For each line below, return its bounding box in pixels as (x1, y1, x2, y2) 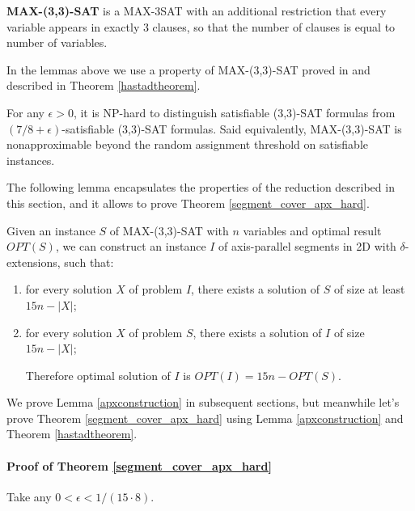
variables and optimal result (243, 222, 382, 239)
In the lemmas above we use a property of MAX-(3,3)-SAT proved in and (6, 61, 371, 78)
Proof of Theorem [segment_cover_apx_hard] (6, 457, 272, 474)
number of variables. (6, 34, 108, 51)
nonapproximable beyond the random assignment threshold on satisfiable (6, 136, 368, 153)
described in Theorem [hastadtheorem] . (6, 77, 201, 94)
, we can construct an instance (55, 238, 206, 255)
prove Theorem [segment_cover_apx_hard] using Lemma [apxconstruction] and (6, 409, 404, 426)
